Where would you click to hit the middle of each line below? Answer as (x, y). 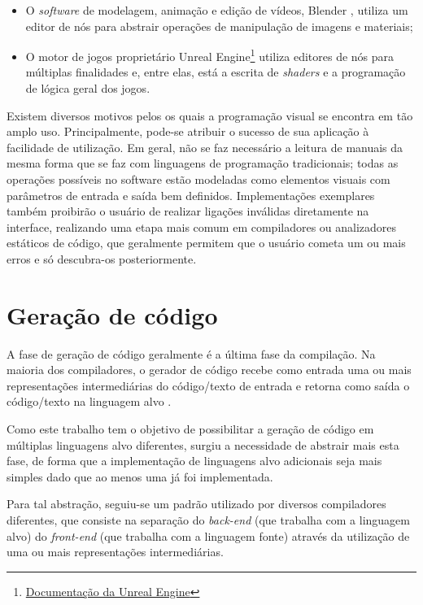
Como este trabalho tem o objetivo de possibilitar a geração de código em (190, 429)
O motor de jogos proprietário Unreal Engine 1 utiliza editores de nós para (210, 55)
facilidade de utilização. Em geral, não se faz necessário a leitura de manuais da (205, 147)
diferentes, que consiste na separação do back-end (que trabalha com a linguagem (208, 520)
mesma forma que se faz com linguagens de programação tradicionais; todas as (203, 163)
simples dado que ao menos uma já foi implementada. (140, 476)
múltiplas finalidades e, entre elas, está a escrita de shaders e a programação (216, 72)
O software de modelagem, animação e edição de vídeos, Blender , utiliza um (217, 10)
